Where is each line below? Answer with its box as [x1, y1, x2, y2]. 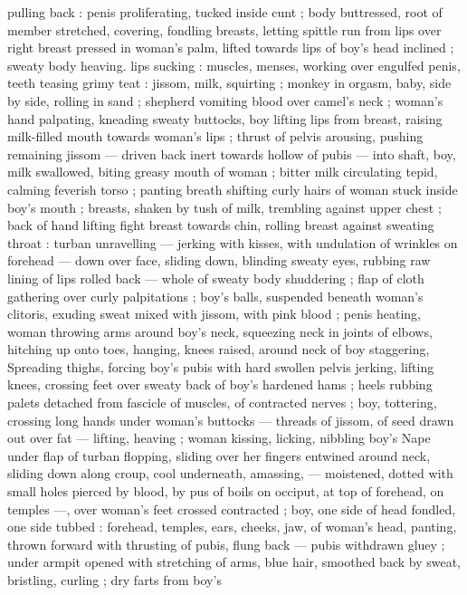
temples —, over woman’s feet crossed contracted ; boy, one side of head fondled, [7, 499, 456, 518]
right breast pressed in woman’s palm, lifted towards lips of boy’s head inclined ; [7, 38, 454, 57]
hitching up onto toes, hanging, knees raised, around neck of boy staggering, [7, 340, 430, 359]
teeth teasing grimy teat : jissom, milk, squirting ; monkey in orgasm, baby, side [7, 73, 452, 92]
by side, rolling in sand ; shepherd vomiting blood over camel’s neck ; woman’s [7, 91, 443, 110]
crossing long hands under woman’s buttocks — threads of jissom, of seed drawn [7, 410, 454, 429]
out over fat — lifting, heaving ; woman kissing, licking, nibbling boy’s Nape [7, 428, 431, 447]
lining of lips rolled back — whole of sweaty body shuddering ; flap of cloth [7, 268, 424, 287]
